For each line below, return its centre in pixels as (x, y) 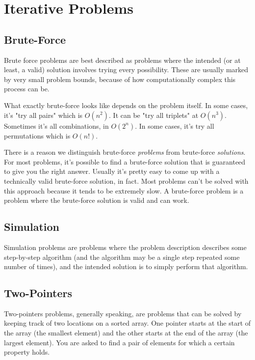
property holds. (27, 352)
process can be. (27, 89)
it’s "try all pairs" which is (43, 115)
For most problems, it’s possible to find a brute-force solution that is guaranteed (125, 161)
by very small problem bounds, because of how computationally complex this (120, 79)
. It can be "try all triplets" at (154, 115)
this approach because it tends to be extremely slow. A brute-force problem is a (124, 190)
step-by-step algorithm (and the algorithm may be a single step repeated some (122, 257)
